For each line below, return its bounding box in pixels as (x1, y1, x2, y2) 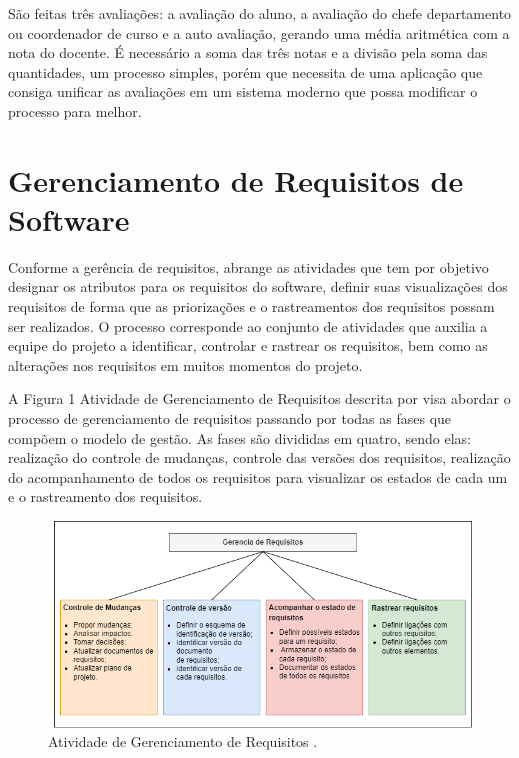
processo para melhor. (8, 100, 142, 121)
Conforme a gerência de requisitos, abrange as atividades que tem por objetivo (8, 256, 489, 277)
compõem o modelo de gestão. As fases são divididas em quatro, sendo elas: (8, 427, 471, 448)
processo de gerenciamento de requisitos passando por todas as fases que (8, 408, 452, 429)
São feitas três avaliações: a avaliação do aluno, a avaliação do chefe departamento (8, 3, 512, 23)
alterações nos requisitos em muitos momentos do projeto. (8, 354, 363, 375)
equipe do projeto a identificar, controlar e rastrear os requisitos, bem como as (8, 335, 488, 356)
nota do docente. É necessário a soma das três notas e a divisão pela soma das (8, 42, 488, 63)
